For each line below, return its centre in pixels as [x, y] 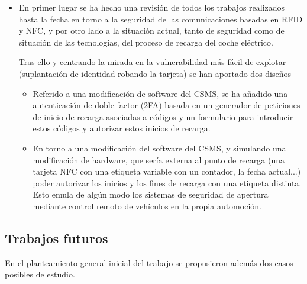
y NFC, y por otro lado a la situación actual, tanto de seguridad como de [151, 30]
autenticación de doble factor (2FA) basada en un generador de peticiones [167, 105]
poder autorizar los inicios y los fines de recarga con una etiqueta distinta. [167, 183]
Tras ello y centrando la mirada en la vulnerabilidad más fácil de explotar [152, 62]
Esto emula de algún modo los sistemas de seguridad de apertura [151, 194]
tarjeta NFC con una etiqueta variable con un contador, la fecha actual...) [167, 171]
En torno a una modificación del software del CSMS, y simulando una [159, 148]
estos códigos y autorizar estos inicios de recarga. [122, 128]
